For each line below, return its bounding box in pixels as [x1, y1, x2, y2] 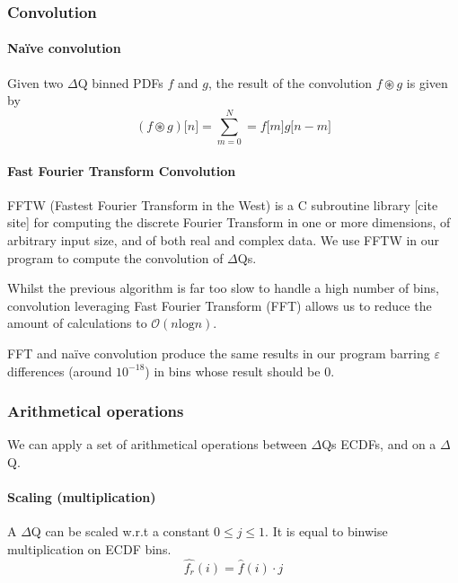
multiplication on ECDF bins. [7, 539, 172, 558]
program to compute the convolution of [7, 248, 224, 267]
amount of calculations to [7, 314, 147, 332]
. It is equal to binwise [265, 522, 388, 541]
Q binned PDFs [77, 73, 163, 92]
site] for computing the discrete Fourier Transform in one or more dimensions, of [7, 213, 451, 232]
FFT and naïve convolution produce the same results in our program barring [7, 343, 430, 362]
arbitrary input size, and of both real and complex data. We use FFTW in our [7, 230, 440, 249]
